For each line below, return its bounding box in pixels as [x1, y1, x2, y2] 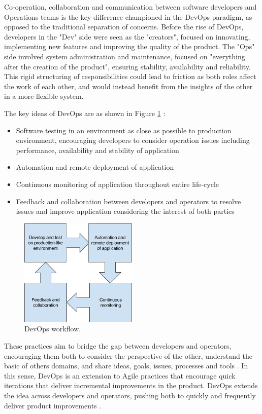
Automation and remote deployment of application [16, 162, 174, 172]
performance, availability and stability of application [16, 144, 179, 155]
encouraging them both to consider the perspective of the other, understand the [4, 350, 252, 361]
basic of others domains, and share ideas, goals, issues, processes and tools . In [4, 360, 248, 371]
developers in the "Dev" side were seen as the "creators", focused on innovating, [4, 31, 250, 42]
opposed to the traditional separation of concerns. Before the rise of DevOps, [4, 21, 244, 32]
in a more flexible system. [4, 91, 84, 101]
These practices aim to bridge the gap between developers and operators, [4, 341, 232, 351]
